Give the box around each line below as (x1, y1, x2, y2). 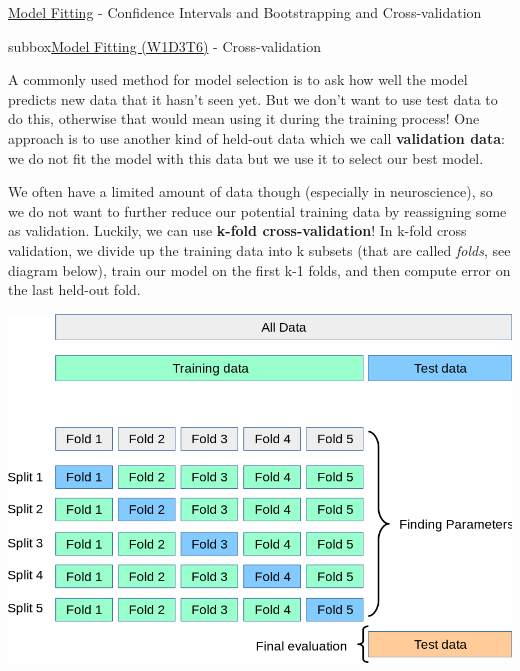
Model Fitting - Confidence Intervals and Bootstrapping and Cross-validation (8, 2, 482, 22)
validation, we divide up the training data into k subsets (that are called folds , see (8, 239, 511, 260)
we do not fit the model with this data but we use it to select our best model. (8, 147, 484, 168)
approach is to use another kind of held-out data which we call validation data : (8, 127, 505, 148)
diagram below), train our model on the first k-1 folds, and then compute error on (8, 259, 511, 280)
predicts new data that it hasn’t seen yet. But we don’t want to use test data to (8, 88, 498, 109)
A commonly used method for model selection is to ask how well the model (8, 69, 468, 90)
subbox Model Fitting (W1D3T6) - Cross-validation (8, 35, 321, 56)
